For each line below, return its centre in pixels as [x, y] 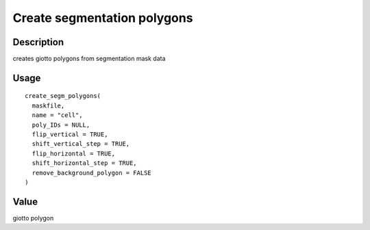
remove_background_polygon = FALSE [92, 172]
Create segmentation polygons [103, 18]
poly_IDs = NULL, [61, 125]
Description [38, 42]
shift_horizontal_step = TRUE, [84, 163]
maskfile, [48, 105]
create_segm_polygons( [63, 96]
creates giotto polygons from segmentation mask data [89, 59]
